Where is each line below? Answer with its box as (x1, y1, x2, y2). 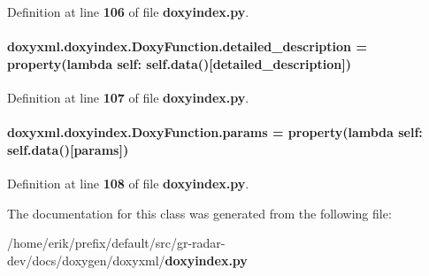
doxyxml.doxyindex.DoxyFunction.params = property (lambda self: (7, 123, 423, 142)
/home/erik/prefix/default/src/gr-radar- (7, 234, 226, 252)
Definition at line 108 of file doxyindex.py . (7, 173, 249, 192)
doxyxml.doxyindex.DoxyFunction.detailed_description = (7, 37, 367, 56)
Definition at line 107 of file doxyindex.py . (7, 88, 249, 106)
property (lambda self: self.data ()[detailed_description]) (7, 54, 351, 73)
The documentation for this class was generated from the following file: (7, 203, 392, 222)
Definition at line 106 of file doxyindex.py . (7, 3, 249, 20)
